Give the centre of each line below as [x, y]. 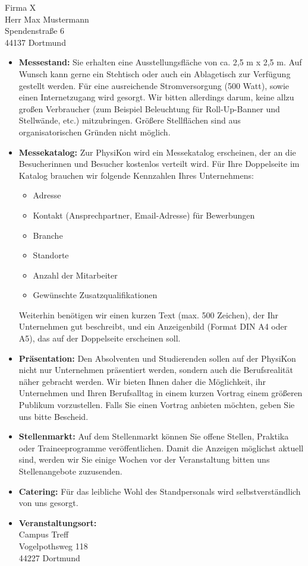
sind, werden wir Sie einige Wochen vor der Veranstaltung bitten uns [144, 459]
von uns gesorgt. [48, 503]
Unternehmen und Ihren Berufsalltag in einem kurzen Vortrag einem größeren [161, 393]
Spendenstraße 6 [35, 31]
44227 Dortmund [49, 557]
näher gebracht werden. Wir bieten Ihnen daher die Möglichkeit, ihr [142, 381]
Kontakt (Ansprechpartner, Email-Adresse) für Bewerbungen [144, 215]
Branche [48, 235]
